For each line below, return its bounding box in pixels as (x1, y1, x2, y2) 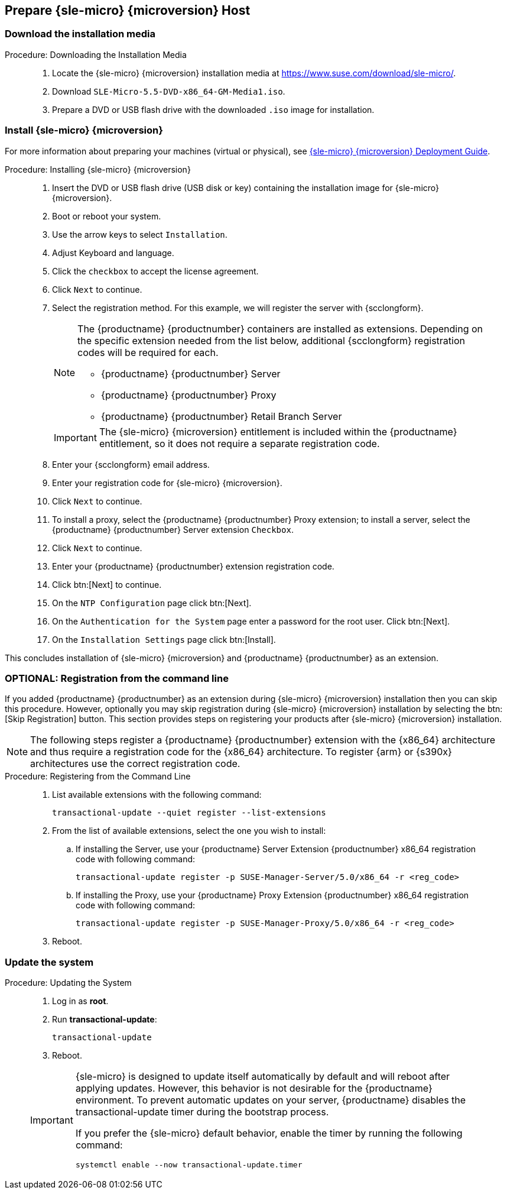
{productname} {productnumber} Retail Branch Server (101, 410, 342, 422)
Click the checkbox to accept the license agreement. (52, 266, 259, 276)
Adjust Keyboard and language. (52, 247, 174, 258)
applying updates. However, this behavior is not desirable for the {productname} (75, 1082, 433, 1095)
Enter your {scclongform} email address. (52, 459, 210, 470)
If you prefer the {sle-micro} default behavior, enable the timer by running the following (75, 1127, 463, 1140)
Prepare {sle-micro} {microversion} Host (5, 3, 251, 18)
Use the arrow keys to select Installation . (52, 229, 227, 240)
